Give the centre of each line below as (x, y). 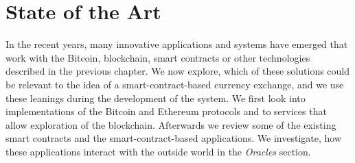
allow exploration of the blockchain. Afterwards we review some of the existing (171, 124)
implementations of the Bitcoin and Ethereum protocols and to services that (166, 111)
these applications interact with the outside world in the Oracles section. (158, 151)
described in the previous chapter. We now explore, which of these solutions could (178, 71)
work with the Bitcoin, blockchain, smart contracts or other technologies (158, 57)
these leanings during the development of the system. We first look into (156, 98)
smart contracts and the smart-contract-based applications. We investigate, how (174, 138)
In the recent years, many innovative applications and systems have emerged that (177, 44)
